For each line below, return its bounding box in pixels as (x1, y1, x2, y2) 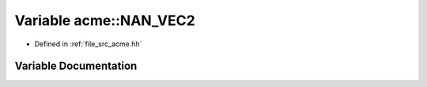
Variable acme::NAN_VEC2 (14, 12, 195, 29)
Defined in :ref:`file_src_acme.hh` (34, 39, 142, 49)
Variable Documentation (14, 60, 138, 73)
